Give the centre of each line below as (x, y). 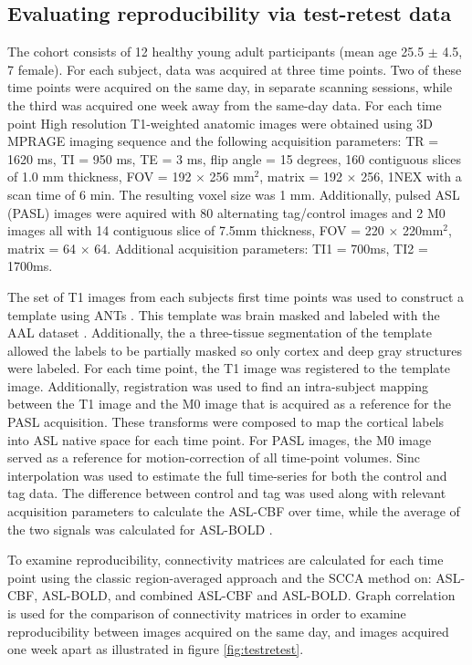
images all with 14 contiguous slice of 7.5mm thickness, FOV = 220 (196, 230)
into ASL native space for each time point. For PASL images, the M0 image (220, 439)
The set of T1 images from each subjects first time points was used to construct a (236, 296)
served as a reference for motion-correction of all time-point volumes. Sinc (214, 457)
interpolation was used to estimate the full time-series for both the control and (227, 475)
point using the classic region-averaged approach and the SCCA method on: (220, 577)
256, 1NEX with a (411, 177)
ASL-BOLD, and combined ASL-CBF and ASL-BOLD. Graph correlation (248, 595)
